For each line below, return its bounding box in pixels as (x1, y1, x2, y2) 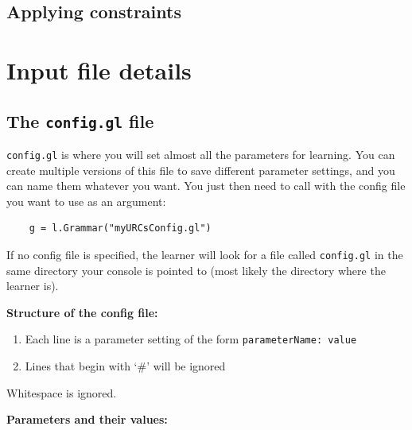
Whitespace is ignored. (6, 384, 117, 401)
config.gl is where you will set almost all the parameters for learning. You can (6, 145, 395, 162)
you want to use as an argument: (6, 192, 166, 209)
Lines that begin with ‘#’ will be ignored (25, 358, 226, 374)
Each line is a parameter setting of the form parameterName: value (25, 331, 357, 347)
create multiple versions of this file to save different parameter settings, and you (6, 161, 395, 178)
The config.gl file (6, 108, 154, 133)
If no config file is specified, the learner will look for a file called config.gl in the (6, 246, 403, 262)
